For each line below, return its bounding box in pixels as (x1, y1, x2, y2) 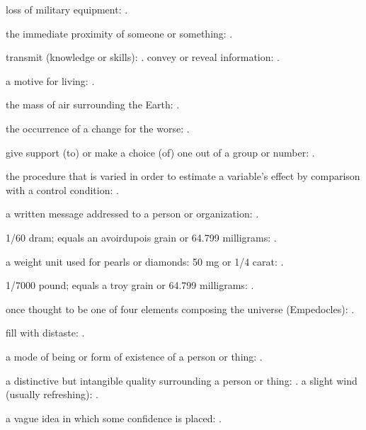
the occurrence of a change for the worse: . (6, 120, 190, 135)
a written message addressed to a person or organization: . (6, 206, 259, 221)
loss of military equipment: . (6, 2, 128, 16)
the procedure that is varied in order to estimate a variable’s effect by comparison (6, 169, 360, 183)
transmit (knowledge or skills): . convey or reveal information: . (6, 50, 280, 64)
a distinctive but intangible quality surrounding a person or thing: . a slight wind (6, 373, 358, 387)
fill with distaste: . (6, 325, 85, 340)
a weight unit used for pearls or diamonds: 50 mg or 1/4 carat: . (6, 254, 284, 268)
